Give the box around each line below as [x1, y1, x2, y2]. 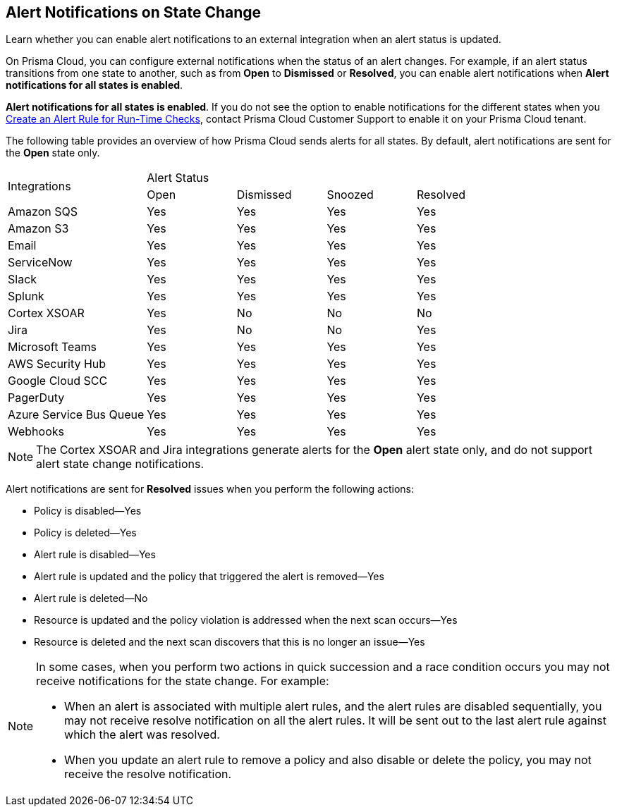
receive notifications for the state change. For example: [36, 674, 329, 689]
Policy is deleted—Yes [34, 527, 137, 539]
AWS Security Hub [8, 357, 106, 371]
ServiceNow [8, 255, 73, 270]
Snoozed [326, 187, 374, 202]
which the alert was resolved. [64, 727, 220, 742]
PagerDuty [8, 390, 65, 405]
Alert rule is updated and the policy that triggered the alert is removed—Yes [34, 570, 384, 583]
